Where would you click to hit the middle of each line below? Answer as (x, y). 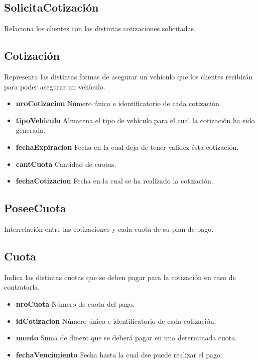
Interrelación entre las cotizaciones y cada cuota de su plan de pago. (109, 229)
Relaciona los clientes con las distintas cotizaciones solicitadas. (100, 28)
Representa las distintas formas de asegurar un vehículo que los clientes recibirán (128, 76)
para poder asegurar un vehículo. (55, 86)
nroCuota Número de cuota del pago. (75, 303)
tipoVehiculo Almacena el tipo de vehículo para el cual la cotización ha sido (135, 120)
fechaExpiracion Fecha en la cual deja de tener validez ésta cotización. (127, 147)
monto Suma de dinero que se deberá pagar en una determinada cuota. (126, 338)
